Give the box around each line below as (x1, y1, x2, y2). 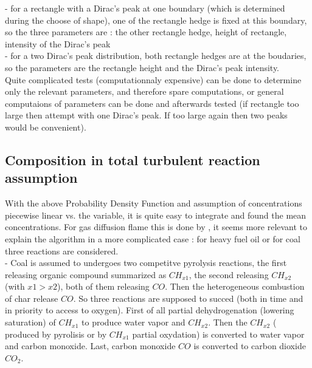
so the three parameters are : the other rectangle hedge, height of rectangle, (5, 26, 287, 38)
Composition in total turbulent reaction (5, 150, 260, 169)
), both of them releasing (57, 280, 150, 293)
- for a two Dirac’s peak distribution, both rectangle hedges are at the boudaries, (5, 49, 307, 62)
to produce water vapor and (81, 316, 185, 329)
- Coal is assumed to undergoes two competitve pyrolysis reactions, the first (5, 256, 287, 269)
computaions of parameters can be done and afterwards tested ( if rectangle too (5, 97, 299, 109)
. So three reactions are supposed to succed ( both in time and (73, 291, 303, 304)
